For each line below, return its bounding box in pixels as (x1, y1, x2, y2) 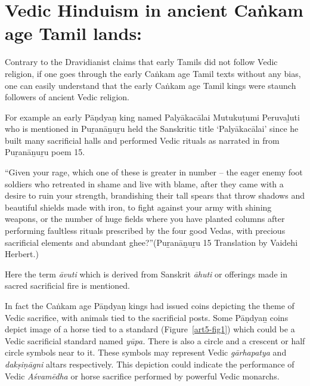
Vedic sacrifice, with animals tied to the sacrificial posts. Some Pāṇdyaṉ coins (5, 311, 289, 323)
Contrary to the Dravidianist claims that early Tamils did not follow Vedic (5, 55, 278, 68)
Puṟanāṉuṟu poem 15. (5, 146, 85, 158)
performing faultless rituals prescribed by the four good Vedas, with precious (5, 224, 286, 237)
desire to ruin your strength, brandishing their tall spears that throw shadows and (5, 189, 305, 202)
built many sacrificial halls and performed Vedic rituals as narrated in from (5, 134, 280, 146)
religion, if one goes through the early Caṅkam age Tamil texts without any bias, (5, 67, 301, 79)
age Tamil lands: (5, 21, 142, 45)
